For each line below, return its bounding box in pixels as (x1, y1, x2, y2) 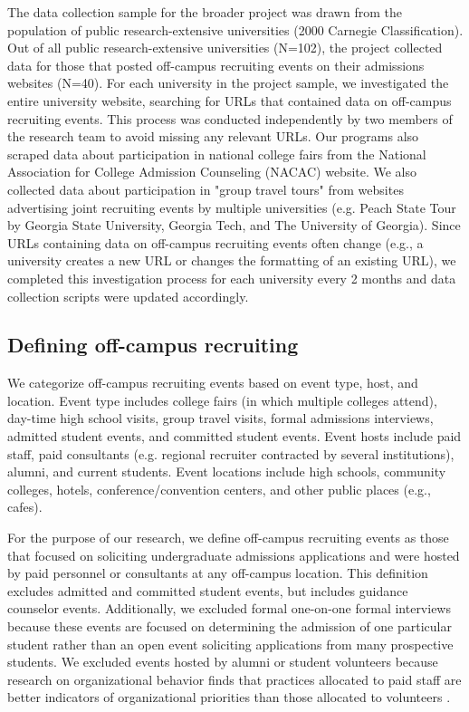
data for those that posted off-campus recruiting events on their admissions (7, 55, 425, 74)
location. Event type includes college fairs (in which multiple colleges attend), (7, 390, 437, 409)
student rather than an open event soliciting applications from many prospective (7, 634, 454, 653)
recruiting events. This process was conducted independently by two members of (7, 109, 453, 128)
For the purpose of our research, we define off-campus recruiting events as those (7, 528, 449, 547)
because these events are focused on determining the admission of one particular (7, 617, 452, 636)
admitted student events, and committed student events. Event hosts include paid (7, 427, 462, 446)
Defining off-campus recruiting (7, 331, 299, 359)
